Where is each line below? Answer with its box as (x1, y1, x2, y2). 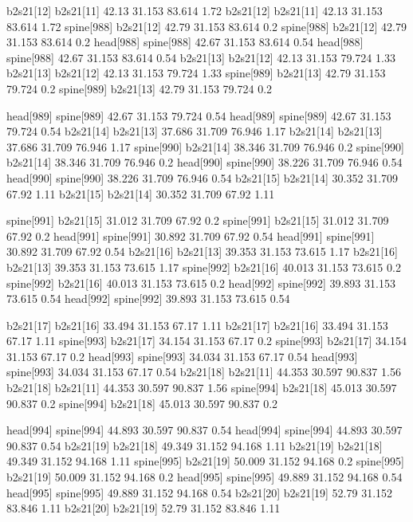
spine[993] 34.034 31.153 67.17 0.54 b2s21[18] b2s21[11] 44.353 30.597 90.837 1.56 (6, 363, 401, 380)
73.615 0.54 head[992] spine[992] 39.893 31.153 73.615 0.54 (6, 290, 290, 307)
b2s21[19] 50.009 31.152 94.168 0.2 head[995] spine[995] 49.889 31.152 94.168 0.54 (6, 469, 403, 485)
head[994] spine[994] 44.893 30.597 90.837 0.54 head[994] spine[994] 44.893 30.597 (6, 422, 403, 438)
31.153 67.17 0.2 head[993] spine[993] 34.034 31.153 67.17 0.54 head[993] (6, 347, 358, 364)
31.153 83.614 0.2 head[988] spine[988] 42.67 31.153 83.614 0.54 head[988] (6, 33, 364, 50)
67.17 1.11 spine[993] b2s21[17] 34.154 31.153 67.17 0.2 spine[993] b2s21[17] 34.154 (6, 332, 407, 349)
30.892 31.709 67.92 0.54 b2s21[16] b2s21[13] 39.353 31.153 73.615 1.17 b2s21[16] (6, 243, 399, 260)
